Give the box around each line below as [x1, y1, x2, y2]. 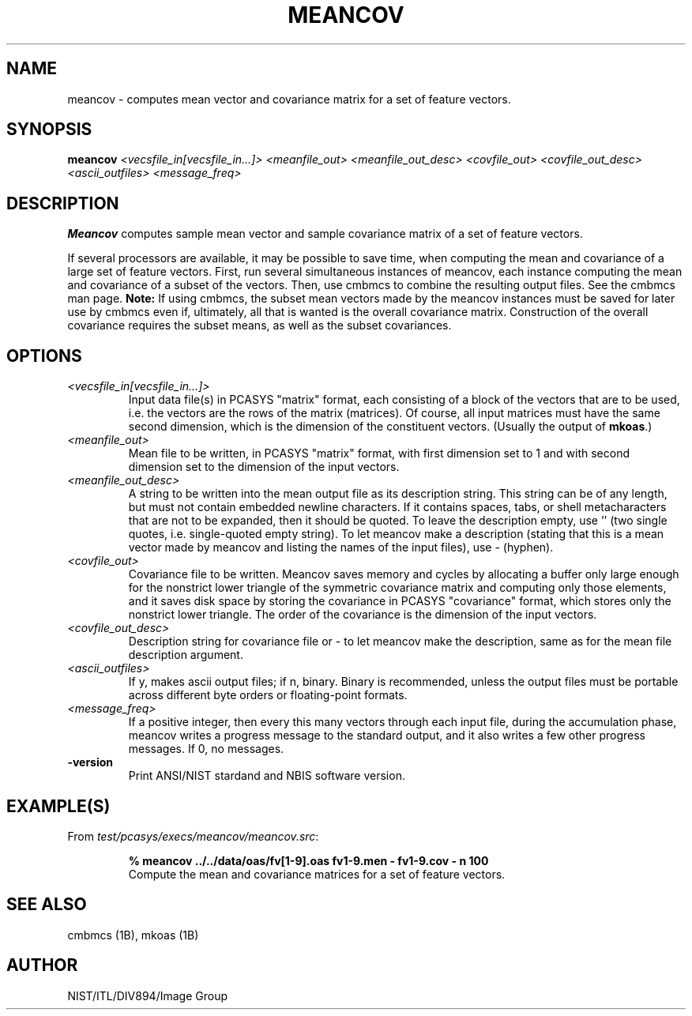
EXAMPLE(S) [6, 796, 111, 816]
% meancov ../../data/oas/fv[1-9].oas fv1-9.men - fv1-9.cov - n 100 [128, 853, 489, 867]
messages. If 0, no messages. [128, 742, 284, 756]
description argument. [128, 648, 243, 662]
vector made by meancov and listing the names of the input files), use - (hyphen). [128, 540, 554, 555]
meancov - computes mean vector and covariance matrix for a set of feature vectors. [67, 92, 511, 106]
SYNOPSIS [6, 119, 92, 140]
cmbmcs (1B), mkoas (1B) [67, 928, 199, 942]
